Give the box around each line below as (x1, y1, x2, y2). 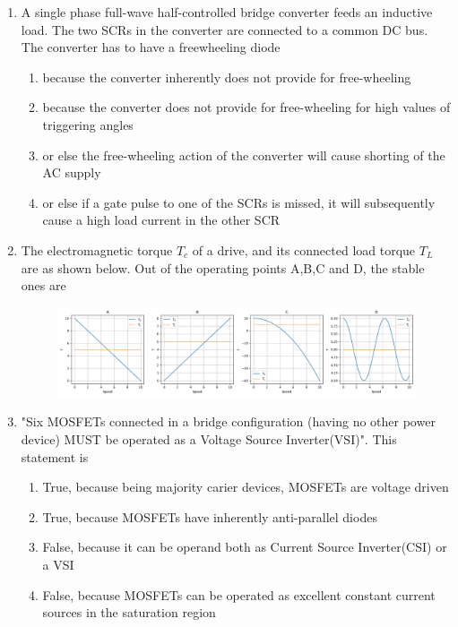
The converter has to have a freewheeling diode (21, 38, 281, 56)
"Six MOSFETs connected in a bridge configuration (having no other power (21, 412, 436, 431)
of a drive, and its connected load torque (192, 240, 416, 259)
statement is (21, 447, 89, 466)
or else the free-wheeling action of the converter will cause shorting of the (42, 145, 445, 164)
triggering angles (42, 115, 134, 133)
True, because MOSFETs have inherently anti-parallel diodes (42, 507, 377, 526)
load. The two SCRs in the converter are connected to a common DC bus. (21, 20, 428, 39)
